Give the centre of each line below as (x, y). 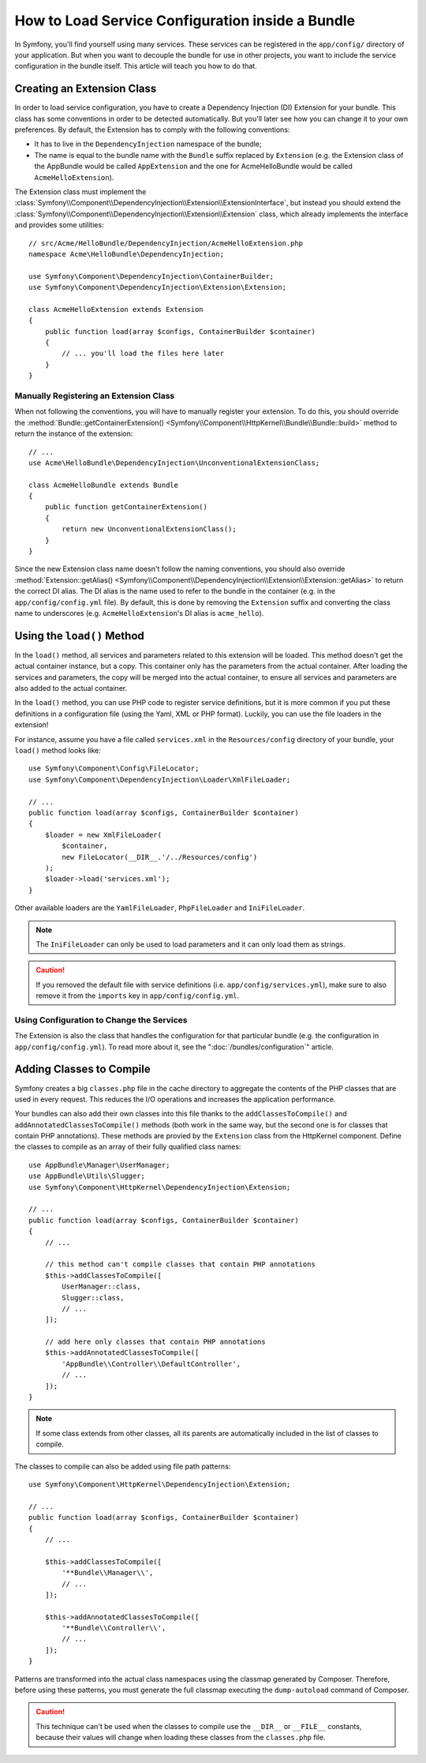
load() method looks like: (58, 751)
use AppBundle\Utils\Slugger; (87, 1176)
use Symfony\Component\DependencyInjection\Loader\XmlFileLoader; (160, 779)
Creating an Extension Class (86, 89)
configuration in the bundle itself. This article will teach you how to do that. (136, 66)
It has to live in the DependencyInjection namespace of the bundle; (148, 144)
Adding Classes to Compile (82, 1069)
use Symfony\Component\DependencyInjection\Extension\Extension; (158, 287)
